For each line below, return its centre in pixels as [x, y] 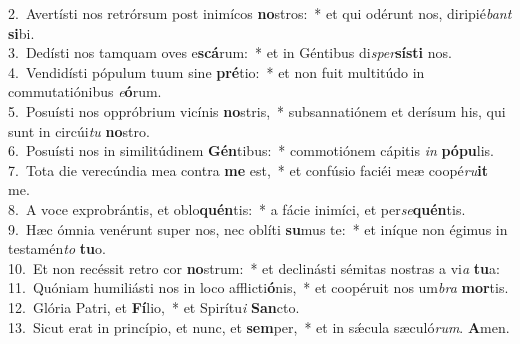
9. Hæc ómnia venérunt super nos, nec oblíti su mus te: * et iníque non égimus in [258, 228]
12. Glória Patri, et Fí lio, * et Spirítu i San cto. [154, 306]
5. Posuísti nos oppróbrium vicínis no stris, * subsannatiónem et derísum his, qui [257, 110]
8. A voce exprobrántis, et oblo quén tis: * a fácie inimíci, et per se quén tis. [237, 208]
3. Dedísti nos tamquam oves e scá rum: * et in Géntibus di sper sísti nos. [230, 52]
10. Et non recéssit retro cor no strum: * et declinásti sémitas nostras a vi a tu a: [254, 267]
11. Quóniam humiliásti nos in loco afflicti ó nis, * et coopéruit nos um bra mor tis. [258, 287]
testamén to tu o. [57, 248]
